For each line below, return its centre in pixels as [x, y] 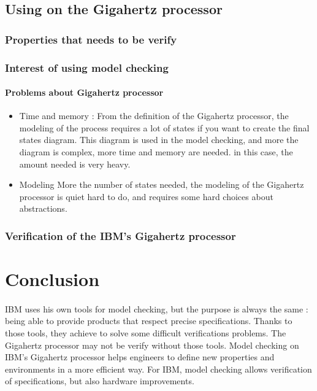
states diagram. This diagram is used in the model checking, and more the [159, 140]
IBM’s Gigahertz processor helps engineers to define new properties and [140, 357]
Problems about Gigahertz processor [84, 92]
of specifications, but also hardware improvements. [100, 381]
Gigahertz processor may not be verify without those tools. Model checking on [152, 345]
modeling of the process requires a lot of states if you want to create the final [164, 127]
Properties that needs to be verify [91, 39]
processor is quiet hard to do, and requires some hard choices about [146, 196]
